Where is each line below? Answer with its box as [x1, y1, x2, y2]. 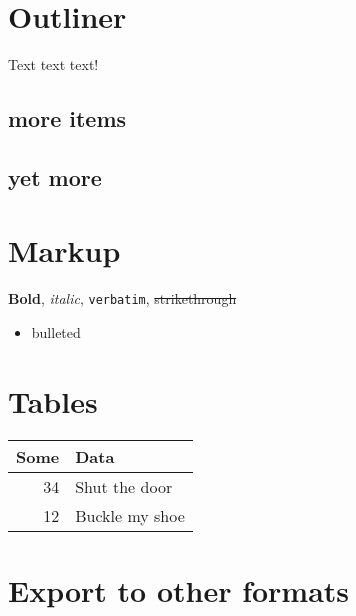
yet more [8, 161, 102, 192]
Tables [8, 380, 98, 421]
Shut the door [75, 474, 173, 498]
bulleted [31, 322, 81, 343]
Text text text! [8, 54, 99, 75]
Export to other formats [8, 569, 350, 610]
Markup [8, 230, 121, 271]
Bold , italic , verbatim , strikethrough [8, 288, 237, 309]
